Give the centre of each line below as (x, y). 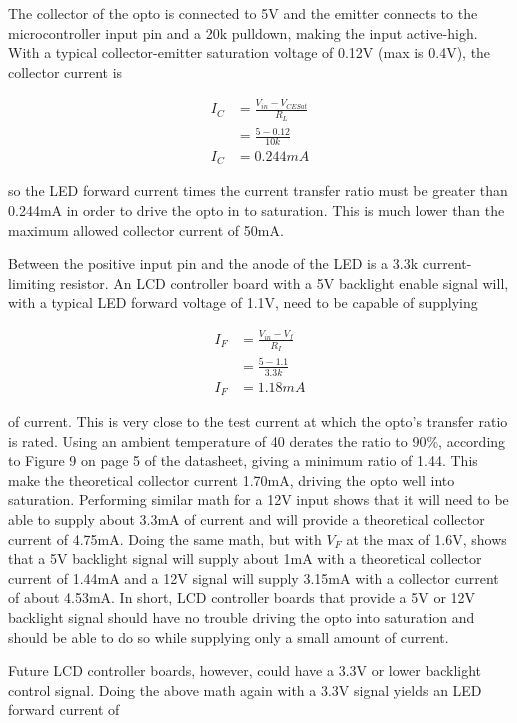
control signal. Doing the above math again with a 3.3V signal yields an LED (245, 689)
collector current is (65, 71)
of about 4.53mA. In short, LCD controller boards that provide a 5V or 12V (242, 597)
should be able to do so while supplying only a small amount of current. (228, 636)
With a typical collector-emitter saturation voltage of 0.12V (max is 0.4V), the (249, 52)
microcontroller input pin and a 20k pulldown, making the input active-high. (243, 32)
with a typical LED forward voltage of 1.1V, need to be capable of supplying (243, 302)
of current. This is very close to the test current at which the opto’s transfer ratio (258, 421)
